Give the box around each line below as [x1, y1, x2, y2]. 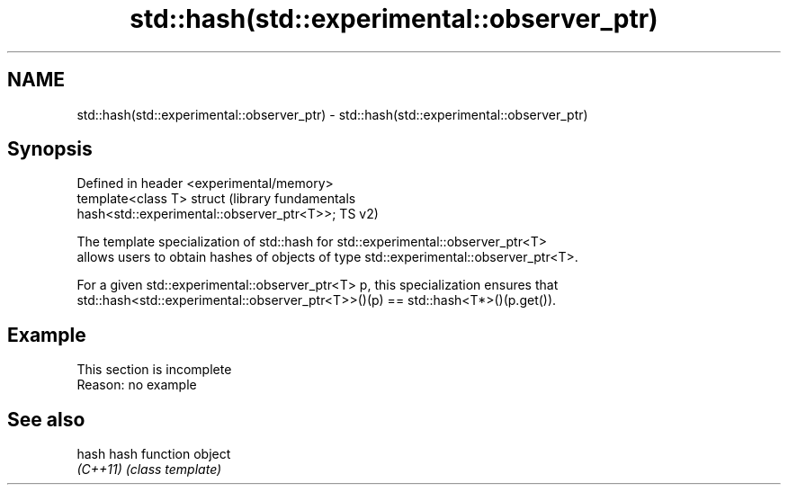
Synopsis [7, 138, 93, 161]
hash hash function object [76, 446, 231, 462]
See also [7, 407, 85, 431]
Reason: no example [76, 377, 197, 393]
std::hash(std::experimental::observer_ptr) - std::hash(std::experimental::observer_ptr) [76, 106, 588, 122]
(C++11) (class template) [76, 461, 222, 478]
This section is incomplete [76, 362, 232, 378]
